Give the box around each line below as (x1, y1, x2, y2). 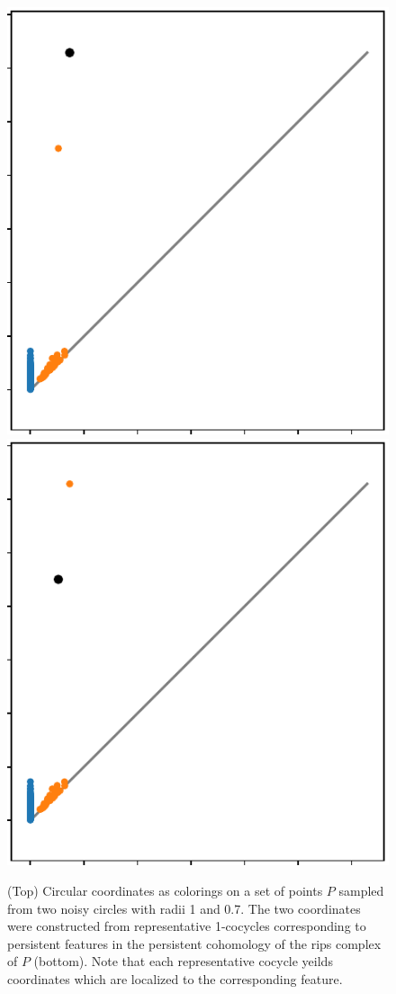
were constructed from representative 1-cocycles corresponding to (7, 916, 366, 935)
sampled (338, 881, 384, 900)
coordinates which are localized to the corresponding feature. (7, 970, 343, 988)
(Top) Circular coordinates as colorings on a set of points (7, 881, 323, 900)
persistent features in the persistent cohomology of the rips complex (7, 934, 382, 953)
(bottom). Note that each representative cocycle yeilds (33, 952, 333, 971)
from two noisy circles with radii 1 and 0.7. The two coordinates (7, 898, 361, 917)
